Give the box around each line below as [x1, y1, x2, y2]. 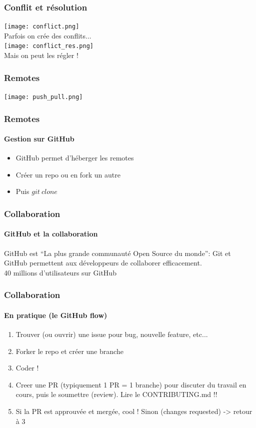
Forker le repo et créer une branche [15, 345, 123, 356]
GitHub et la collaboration [4, 228, 98, 239]
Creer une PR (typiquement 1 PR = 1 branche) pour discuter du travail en [15, 379, 246, 389]
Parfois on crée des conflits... [4, 30, 91, 40]
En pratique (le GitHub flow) [4, 309, 107, 320]
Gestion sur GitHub [4, 133, 74, 144]
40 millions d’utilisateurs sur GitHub [4, 267, 116, 277]
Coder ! [15, 362, 39, 373]
